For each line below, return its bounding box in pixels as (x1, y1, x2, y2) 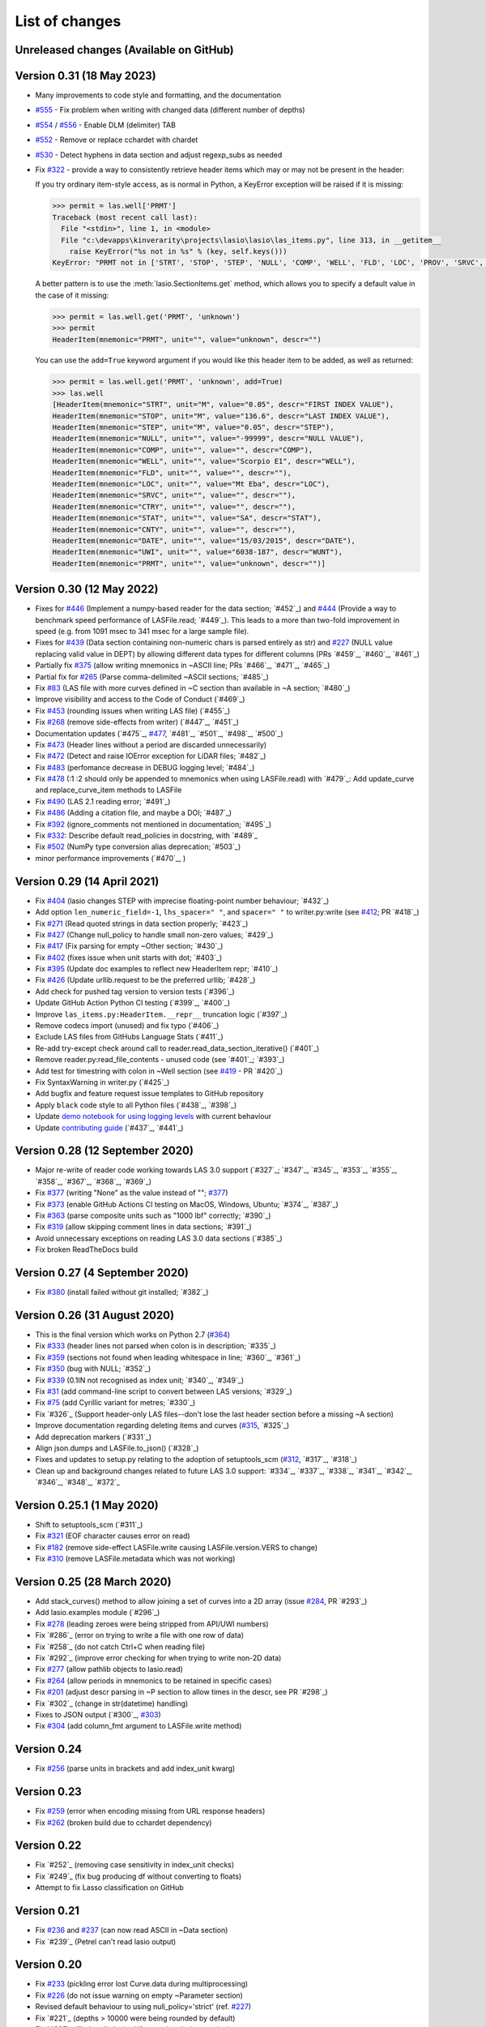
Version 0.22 (15, 1839, 82, 1853)
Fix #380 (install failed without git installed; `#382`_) (35, 1288, 209, 1297)
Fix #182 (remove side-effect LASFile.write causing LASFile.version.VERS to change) (35, 1542, 318, 1552)
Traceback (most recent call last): (52, 212, 198, 222)
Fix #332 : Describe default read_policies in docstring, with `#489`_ (35, 831, 258, 841)
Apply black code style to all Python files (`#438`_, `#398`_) (35, 1099, 237, 1110)
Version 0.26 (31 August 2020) (15, 1308, 174, 1322)
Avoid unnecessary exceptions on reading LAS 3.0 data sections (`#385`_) (35, 1233, 283, 1243)
